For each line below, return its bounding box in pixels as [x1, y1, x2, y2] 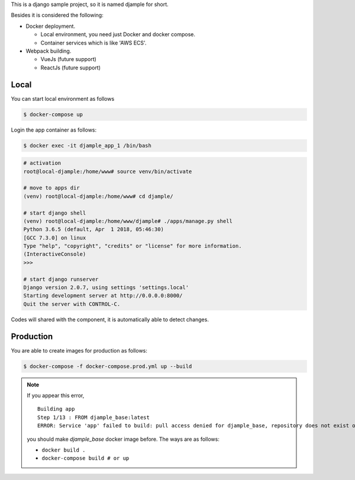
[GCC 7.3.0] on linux [23, 234, 86, 241]
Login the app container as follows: [11, 126, 97, 133]
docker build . [41, 447, 86, 453]
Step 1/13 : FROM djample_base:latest [37, 414, 150, 421]
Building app [37, 406, 75, 412]
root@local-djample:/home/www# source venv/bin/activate [23, 168, 192, 175]
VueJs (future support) [40, 56, 97, 63]
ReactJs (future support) [40, 64, 101, 71]
